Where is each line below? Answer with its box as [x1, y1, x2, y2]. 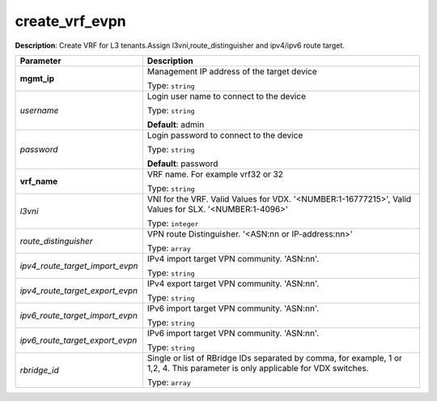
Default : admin [146, 118, 205, 130]
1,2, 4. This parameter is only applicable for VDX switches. [146, 362, 369, 373]
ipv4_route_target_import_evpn [19, 260, 138, 271]
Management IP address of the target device [146, 66, 317, 77]
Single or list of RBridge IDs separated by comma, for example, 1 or [146, 352, 402, 364]
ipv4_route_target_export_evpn [19, 284, 138, 296]
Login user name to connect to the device [146, 90, 307, 101]
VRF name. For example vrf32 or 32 [146, 169, 283, 180]
